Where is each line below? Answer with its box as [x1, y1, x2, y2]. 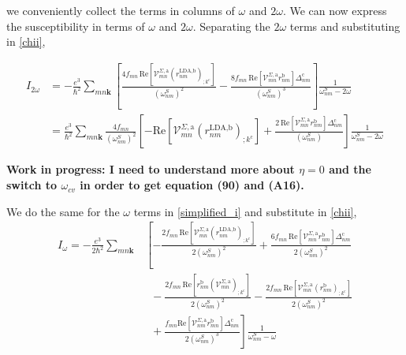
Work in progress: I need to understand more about [6, 161, 295, 177]
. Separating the [192, 17, 270, 34]
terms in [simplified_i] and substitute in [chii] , [133, 203, 357, 219]
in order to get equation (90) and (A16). [80, 177, 304, 193]
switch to [6, 177, 58, 193]
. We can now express [282, 2, 387, 18]
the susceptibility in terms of [6, 17, 145, 34]
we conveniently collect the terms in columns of [6, 2, 235, 18]
